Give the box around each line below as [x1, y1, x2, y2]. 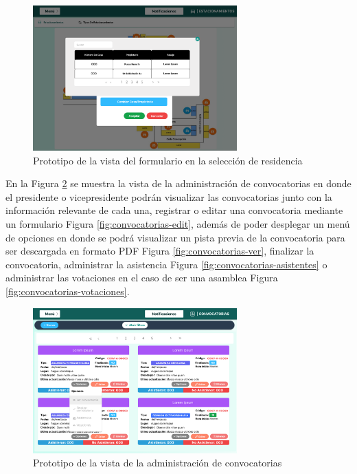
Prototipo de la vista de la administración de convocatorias [33, 455, 282, 470]
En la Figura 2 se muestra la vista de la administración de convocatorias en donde [5, 176, 352, 191]
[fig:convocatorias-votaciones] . [5, 283, 130, 298]
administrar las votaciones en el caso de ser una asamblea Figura [5, 270, 278, 285]
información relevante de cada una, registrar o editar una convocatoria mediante [5, 203, 343, 217]
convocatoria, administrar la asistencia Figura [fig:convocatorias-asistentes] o [5, 257, 327, 271]
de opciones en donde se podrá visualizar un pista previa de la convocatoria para [5, 230, 345, 244]
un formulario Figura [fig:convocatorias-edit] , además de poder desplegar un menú [5, 216, 350, 230]
